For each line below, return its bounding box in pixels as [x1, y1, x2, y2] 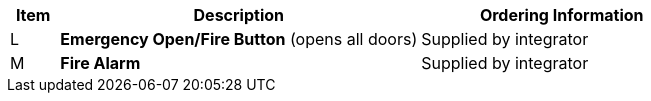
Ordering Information [479, 5, 644, 25]
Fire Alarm [60, 53, 141, 73]
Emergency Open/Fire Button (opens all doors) [60, 29, 418, 49]
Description [193, 5, 284, 25]
